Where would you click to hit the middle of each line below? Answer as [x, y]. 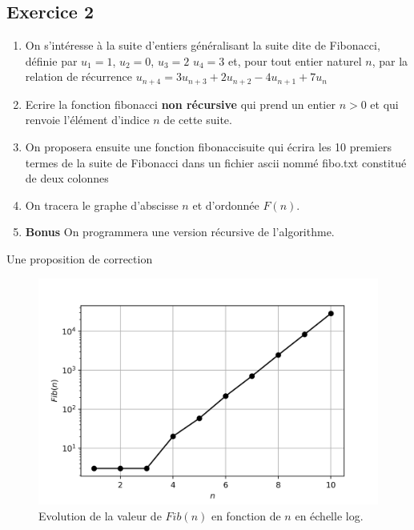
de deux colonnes [67, 178]
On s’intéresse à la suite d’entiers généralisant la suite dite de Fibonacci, [203, 45]
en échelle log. [329, 515]
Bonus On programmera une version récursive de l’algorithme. [180, 232]
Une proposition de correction [80, 259]
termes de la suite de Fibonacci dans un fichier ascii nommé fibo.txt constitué [216, 162]
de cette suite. [198, 120]
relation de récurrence [78, 76]
